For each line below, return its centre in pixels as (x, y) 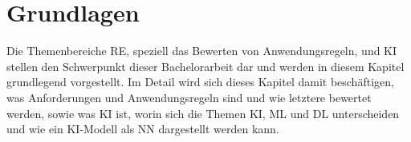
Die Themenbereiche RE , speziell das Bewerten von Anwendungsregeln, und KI (202, 51)
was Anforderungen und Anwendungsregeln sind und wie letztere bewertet (189, 97)
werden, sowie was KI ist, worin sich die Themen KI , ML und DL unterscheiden (203, 113)
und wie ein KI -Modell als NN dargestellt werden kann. (143, 129)
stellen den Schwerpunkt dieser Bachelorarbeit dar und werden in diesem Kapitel (205, 66)
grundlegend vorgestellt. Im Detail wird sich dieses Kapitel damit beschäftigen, (200, 82)
